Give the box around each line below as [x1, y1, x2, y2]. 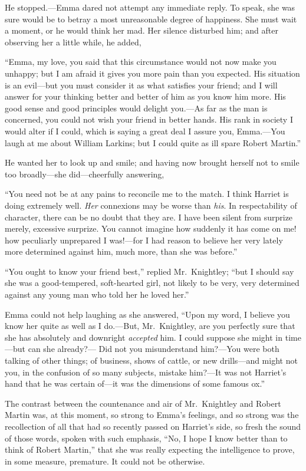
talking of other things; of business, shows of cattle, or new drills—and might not [5, 354, 298, 367]
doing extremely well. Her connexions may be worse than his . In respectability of [5, 199, 297, 211]
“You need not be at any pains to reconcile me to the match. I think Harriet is [5, 187, 289, 200]
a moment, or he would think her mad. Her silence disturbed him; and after [5, 24, 278, 37]
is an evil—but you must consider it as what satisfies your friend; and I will [5, 78, 278, 91]
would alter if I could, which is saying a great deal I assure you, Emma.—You [5, 124, 285, 137]
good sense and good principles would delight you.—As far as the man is [5, 101, 268, 114]
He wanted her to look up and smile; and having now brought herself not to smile [5, 156, 300, 169]
